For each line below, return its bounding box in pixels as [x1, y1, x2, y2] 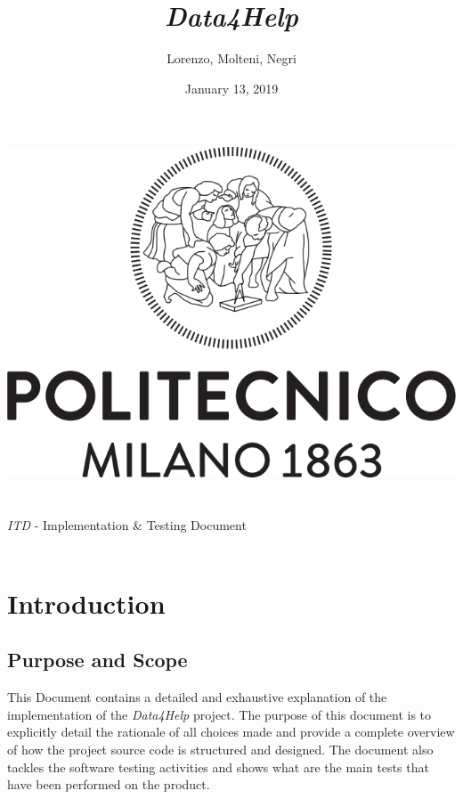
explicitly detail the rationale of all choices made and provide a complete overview [7, 722, 455, 741]
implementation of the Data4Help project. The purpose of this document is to [7, 705, 432, 723]
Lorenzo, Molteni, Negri [167, 49, 296, 68]
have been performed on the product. [7, 775, 210, 794]
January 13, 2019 [184, 78, 279, 97]
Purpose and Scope [7, 646, 188, 673]
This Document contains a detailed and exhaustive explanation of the [7, 688, 387, 706]
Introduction [7, 584, 166, 621]
